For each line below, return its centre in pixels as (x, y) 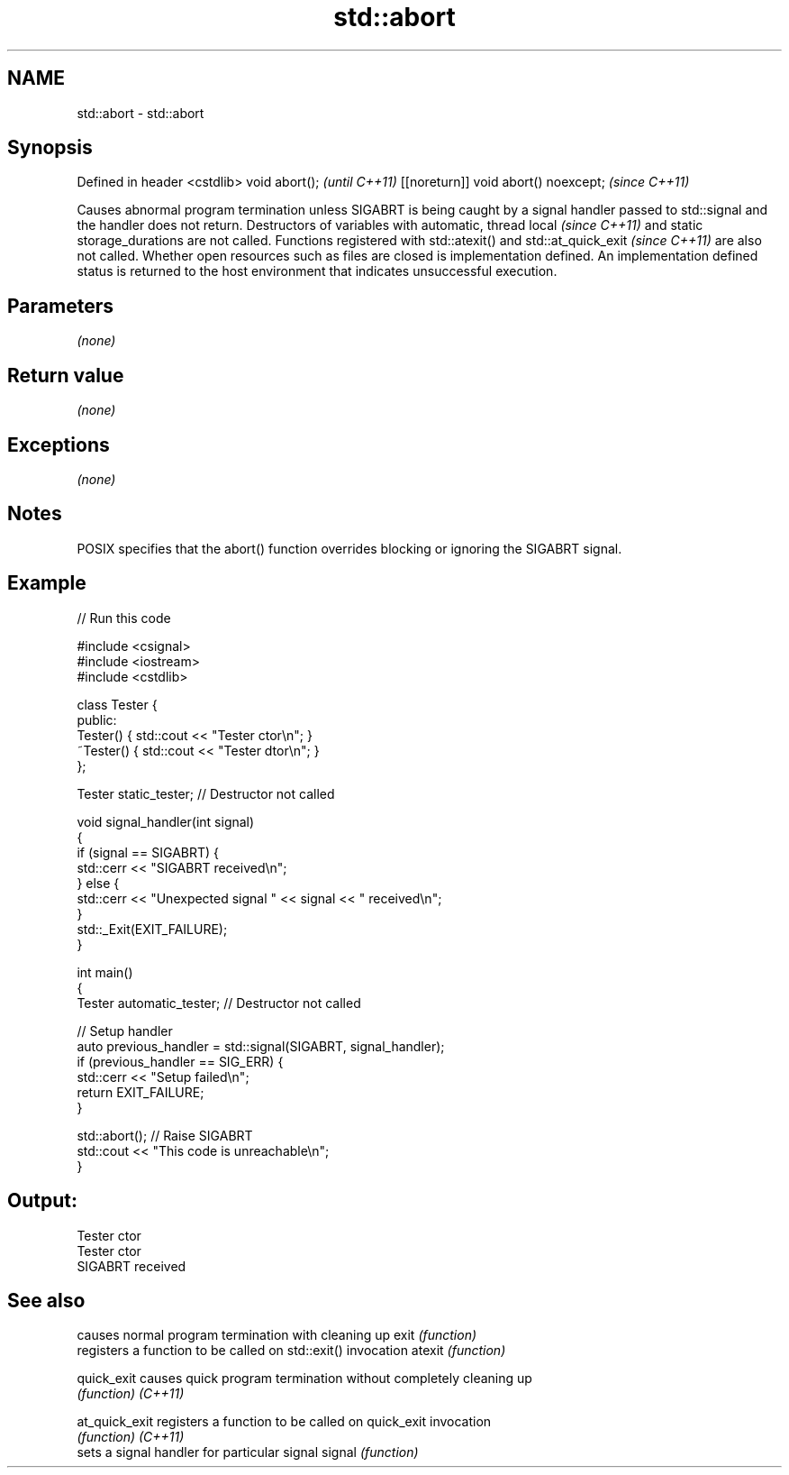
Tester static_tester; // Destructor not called (206, 793)
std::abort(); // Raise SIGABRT (165, 1135)
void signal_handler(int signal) (166, 821)
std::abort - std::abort (141, 113)
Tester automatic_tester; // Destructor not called (219, 1003)
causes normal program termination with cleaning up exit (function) (277, 1335)
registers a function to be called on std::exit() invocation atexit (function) (291, 1351)
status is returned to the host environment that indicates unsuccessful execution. (317, 271)
